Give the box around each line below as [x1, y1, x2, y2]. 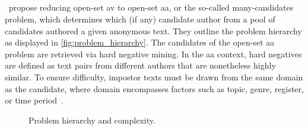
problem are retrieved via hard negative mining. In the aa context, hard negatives [5, 47, 302, 60]
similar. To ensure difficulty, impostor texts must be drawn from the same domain [5, 70, 303, 83]
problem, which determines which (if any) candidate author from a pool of [5, 12, 275, 25]
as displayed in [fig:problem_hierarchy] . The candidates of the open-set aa [5, 36, 275, 48]
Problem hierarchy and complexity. [28, 113, 155, 126]
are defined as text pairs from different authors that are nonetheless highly [5, 59, 276, 71]
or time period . [5, 94, 63, 106]
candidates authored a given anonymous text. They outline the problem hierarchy [5, 24, 302, 37]
